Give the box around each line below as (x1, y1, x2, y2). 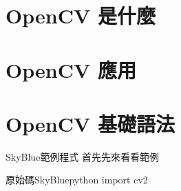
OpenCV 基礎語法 (6, 109, 175, 137)
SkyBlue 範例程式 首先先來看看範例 (6, 149, 160, 163)
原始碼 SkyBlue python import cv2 (6, 172, 148, 187)
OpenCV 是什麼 (6, 1, 156, 30)
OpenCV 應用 (6, 55, 136, 83)
